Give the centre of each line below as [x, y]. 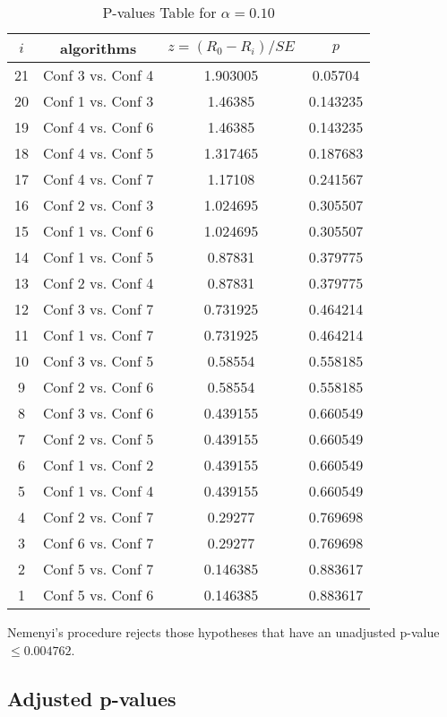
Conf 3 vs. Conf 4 [99, 75]
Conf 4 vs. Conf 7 [99, 179]
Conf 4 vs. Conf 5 [99, 153]
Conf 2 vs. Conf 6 [99, 387]
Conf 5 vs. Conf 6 [99, 595]
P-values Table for [159, 12]
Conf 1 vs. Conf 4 [99, 491]
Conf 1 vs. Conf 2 [99, 465]
